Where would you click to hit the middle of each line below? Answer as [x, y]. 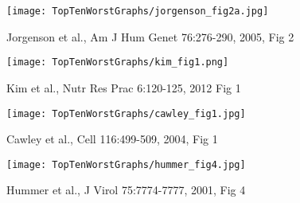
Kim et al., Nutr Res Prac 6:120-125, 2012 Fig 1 [124, 87]
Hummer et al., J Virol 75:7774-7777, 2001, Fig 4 [126, 190]
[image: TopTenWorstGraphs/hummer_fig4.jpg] [126, 164]
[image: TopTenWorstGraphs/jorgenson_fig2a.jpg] [138, 11]
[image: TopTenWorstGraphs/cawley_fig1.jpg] [126, 113]
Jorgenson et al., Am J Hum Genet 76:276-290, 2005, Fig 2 [150, 36]
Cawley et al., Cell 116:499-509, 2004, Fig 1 [112, 139]
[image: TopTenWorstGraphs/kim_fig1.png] [118, 62]
